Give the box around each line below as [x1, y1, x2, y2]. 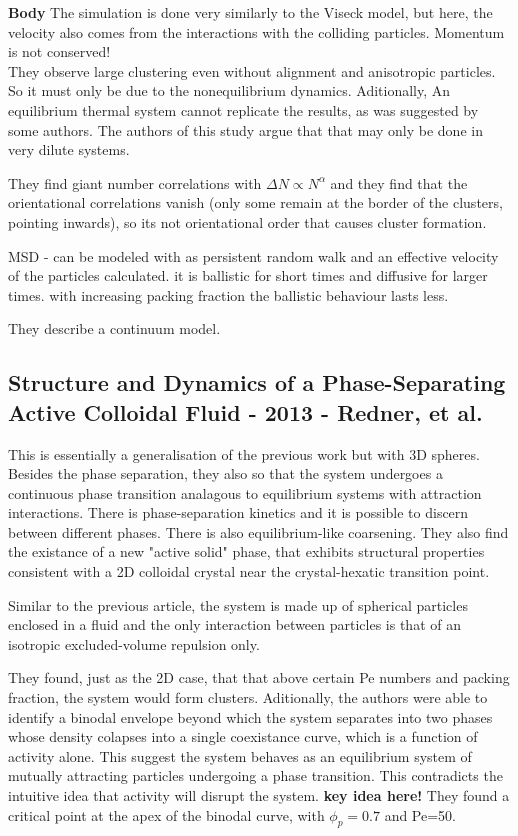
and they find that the [330, 172, 468, 193]
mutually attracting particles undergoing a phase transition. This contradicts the [8, 765, 503, 786]
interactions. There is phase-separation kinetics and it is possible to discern [8, 502, 469, 523]
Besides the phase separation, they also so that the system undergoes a [8, 463, 443, 484]
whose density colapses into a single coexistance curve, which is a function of [8, 726, 478, 747]
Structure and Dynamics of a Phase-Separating [8, 367, 506, 398]
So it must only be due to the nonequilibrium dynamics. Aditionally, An [8, 80, 451, 101]
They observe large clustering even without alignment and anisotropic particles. [8, 60, 496, 81]
